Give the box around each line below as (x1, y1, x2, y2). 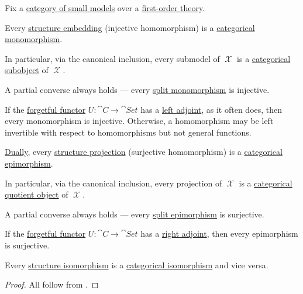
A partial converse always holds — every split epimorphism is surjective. (5, 207, 264, 220)
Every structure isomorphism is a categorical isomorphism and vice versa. (5, 258, 268, 271)
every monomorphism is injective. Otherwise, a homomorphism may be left (5, 115, 274, 127)
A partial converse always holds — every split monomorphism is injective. (5, 83, 270, 95)
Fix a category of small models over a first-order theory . (5, 2, 205, 13)
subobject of (5, 64, 49, 76)
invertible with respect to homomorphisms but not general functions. (5, 126, 252, 138)
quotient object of (5, 188, 68, 200)
